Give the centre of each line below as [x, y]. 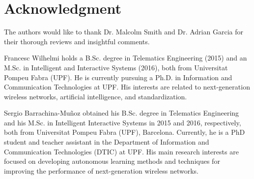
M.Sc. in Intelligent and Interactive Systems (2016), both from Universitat [116, 67]
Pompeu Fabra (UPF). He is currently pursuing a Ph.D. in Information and [118, 77]
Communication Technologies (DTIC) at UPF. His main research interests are [121, 151]
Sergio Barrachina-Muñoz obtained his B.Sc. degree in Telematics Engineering [122, 113]
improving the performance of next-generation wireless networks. [101, 170]
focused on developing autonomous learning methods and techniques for [112, 161]
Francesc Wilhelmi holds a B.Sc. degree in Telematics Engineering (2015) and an [126, 58]
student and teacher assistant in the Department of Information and [107, 142]
